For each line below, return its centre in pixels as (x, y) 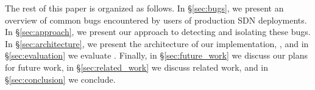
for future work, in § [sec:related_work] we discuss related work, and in (137, 67)
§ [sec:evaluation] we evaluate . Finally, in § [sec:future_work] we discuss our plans (156, 55)
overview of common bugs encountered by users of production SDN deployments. (156, 20)
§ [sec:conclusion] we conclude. (60, 79)
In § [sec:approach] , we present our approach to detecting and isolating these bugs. (158, 32)
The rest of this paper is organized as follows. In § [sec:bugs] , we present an (144, 8)
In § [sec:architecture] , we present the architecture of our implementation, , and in (157, 43)
